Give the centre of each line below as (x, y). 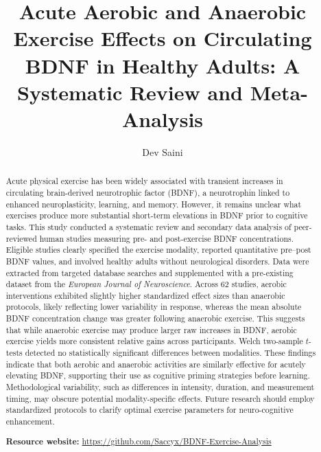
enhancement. (30, 421)
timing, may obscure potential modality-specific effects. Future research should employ (160, 398)
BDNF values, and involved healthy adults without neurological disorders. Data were (157, 261)
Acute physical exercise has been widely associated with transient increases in (144, 181)
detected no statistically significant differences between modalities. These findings (170, 353)
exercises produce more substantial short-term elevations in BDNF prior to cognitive (157, 215)
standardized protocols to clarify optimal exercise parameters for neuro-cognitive (150, 410)
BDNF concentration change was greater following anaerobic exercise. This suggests (155, 318)
